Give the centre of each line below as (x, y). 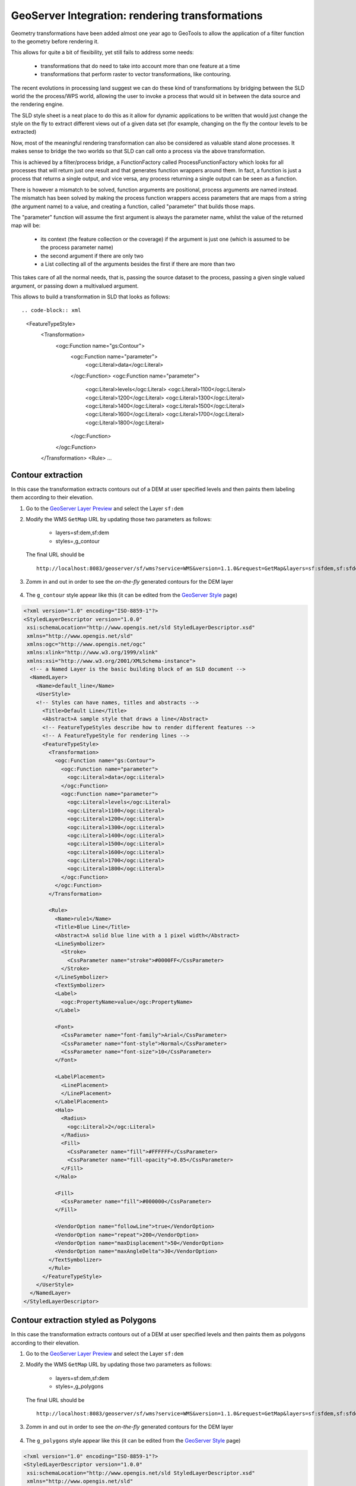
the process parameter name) (77, 247)
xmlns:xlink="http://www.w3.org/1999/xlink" (93, 653)
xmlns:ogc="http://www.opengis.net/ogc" (86, 644)
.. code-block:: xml (51, 310)
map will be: (26, 225)
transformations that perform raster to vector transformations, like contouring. (136, 74)
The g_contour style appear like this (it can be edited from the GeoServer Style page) (132, 595)
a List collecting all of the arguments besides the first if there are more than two (138, 264)
